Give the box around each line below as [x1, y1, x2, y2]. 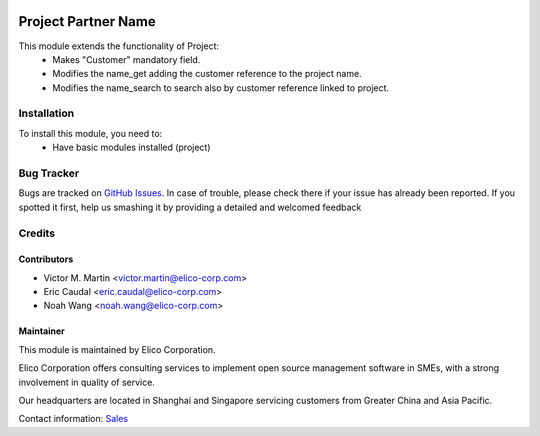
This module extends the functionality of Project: [18, 40, 220, 52]
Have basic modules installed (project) [52, 141, 211, 154]
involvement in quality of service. [18, 376, 155, 388]
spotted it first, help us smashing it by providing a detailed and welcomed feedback [18, 201, 362, 213]
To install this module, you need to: [18, 127, 163, 139]
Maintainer [18, 325, 65, 337]
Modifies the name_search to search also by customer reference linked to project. [52, 81, 390, 94]
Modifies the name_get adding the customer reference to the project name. [52, 68, 362, 80]
